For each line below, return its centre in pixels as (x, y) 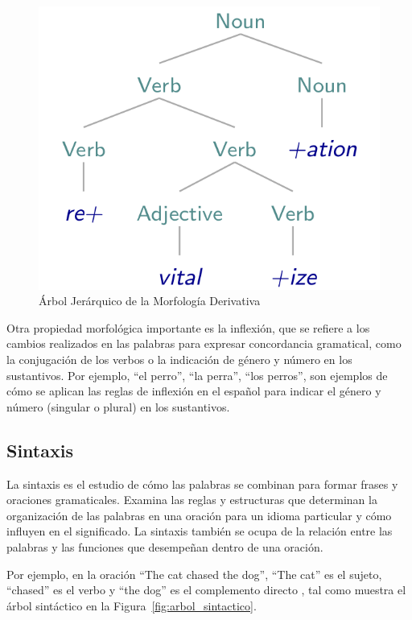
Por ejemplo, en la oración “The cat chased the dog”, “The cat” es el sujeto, (194, 574)
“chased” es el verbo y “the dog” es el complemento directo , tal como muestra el (206, 590)
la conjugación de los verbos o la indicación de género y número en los (179, 360)
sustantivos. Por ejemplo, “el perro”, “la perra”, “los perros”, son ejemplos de (197, 375)
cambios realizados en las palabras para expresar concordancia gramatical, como (204, 343)
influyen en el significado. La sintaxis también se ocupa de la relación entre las (200, 531)
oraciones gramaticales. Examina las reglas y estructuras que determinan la (192, 500)
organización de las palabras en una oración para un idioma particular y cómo (199, 515)
